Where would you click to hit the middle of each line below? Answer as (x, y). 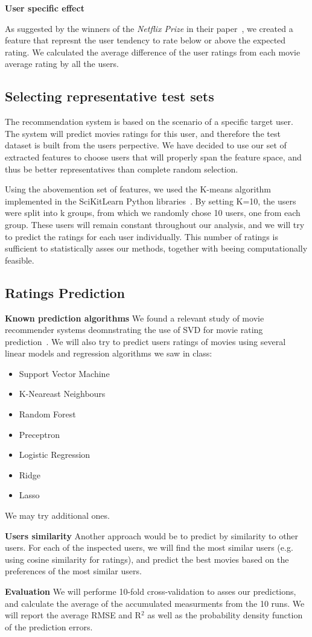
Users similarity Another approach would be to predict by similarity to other (152, 535)
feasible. (20, 260)
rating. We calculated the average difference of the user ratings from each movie (153, 52)
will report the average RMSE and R (73, 615)
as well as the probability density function (225, 615)
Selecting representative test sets (110, 96)
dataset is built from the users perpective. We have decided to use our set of (146, 145)
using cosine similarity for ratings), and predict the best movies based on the (147, 559)
